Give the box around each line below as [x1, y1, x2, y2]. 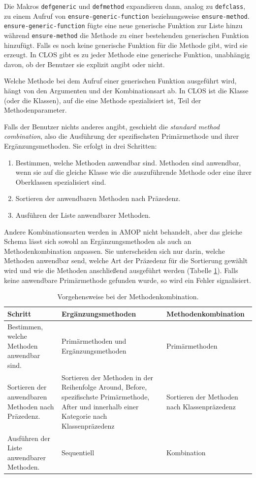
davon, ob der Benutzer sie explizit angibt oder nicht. [4, 59, 165, 69]
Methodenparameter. [4, 105, 67, 115]
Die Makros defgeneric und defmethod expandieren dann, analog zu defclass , [4, 1, 246, 11]
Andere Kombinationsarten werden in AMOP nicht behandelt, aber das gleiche [4, 226, 242, 237]
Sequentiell [62, 447, 95, 457]
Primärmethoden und [62, 335, 127, 346]
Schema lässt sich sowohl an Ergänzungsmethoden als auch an [4, 236, 192, 246]
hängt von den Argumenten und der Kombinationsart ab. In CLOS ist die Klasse [4, 85, 249, 95]
